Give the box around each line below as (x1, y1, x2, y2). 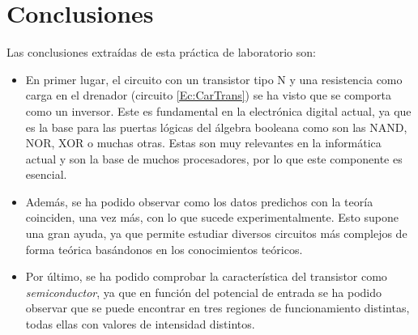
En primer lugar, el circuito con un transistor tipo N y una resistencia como (25, 70, 403, 87)
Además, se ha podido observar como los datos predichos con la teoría (25, 193, 373, 210)
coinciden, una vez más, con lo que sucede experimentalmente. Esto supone (25, 209, 399, 226)
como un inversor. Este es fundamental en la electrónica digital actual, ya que (25, 102, 412, 119)
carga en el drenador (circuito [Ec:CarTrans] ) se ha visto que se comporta (25, 87, 391, 104)
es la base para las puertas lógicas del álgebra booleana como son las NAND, (25, 118, 407, 135)
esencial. (25, 166, 67, 183)
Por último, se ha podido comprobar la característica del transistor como (25, 268, 387, 285)
